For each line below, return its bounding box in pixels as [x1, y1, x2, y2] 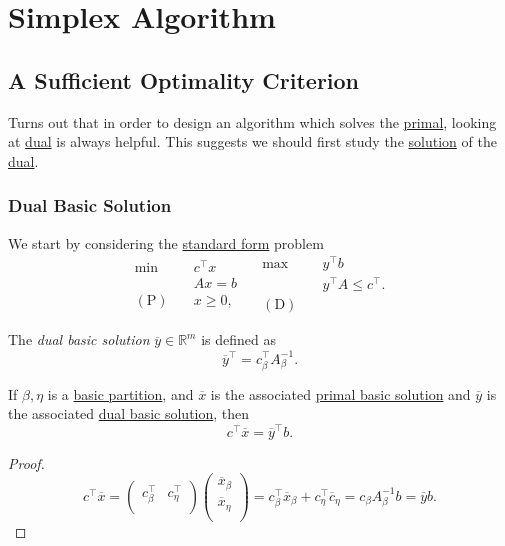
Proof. [8, 452, 45, 473]
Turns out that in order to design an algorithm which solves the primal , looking [8, 111, 497, 132]
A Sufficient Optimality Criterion [8, 64, 360, 95]
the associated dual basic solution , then [8, 403, 250, 424]
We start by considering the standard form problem [8, 232, 324, 253]
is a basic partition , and [47, 383, 194, 404]
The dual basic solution [8, 329, 150, 350]
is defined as [201, 329, 276, 350]
